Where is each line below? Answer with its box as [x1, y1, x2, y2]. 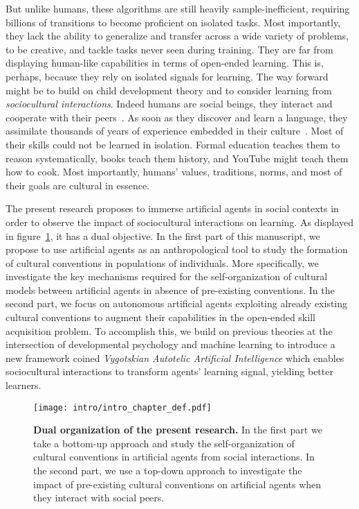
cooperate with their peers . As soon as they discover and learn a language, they [6, 110, 348, 124]
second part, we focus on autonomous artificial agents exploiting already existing [6, 296, 348, 311]
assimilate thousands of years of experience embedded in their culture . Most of [6, 123, 344, 138]
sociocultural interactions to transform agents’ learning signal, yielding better [6, 364, 333, 379]
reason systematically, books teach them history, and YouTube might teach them [6, 150, 349, 165]
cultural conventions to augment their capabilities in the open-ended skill [6, 310, 315, 325]
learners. [6, 378, 42, 392]
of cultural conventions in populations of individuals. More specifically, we [6, 255, 319, 270]
